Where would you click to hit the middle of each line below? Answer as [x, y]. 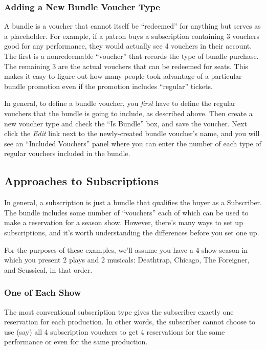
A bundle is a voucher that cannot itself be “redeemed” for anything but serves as [132, 26]
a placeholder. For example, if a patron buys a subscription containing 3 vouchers [132, 36]
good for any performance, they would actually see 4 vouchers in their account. [128, 46]
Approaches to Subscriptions [82, 181]
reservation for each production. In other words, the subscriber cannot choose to [130, 322]
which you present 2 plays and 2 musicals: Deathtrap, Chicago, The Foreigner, [127, 260]
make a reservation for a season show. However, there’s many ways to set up [124, 222]
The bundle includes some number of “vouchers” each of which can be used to [126, 212]
